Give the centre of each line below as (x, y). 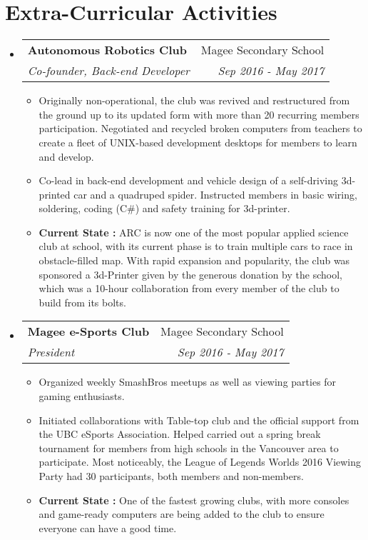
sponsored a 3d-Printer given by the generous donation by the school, (190, 274)
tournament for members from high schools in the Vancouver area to (189, 447)
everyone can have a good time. (108, 527)
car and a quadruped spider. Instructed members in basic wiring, (215, 194)
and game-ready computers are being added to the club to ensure (182, 514)
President (51, 352)
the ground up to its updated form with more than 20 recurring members (199, 114)
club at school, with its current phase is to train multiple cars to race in (196, 246)
